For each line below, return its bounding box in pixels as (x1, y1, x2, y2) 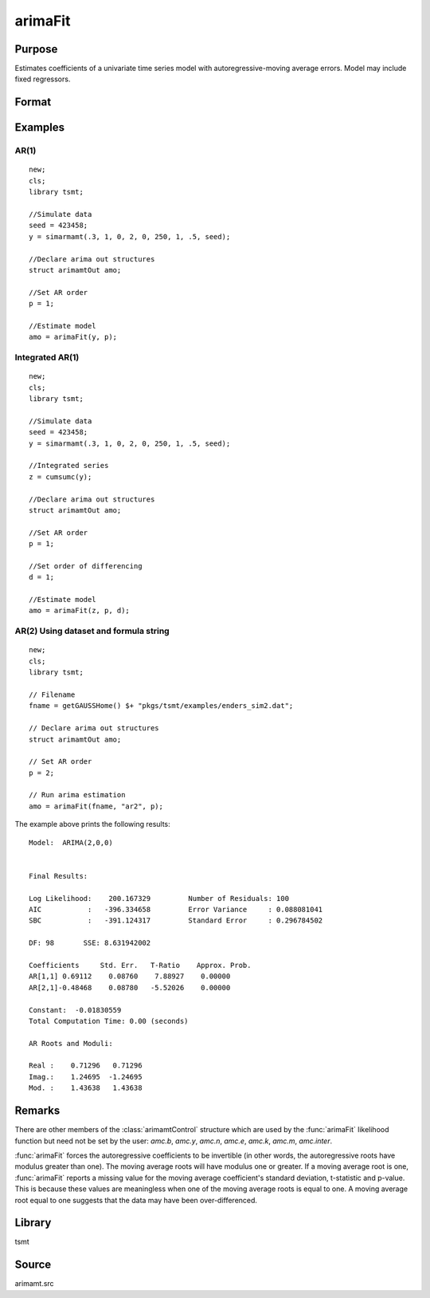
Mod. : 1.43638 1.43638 (29, 1084, 143, 1092)
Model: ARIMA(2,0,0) (29, 838, 113, 847)
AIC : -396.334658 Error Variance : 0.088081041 (29, 905, 323, 914)
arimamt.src (14, 1279, 55, 1288)
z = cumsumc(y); (29, 472, 92, 482)
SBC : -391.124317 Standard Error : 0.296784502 (29, 916, 323, 925)
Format (14, 96, 52, 109)
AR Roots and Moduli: (29, 1039, 113, 1048)
